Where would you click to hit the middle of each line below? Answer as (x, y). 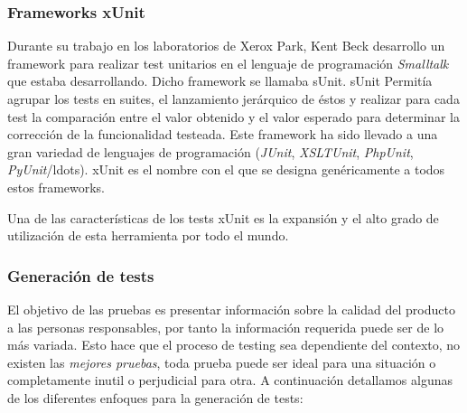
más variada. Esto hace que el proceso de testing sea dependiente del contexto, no (234, 345)
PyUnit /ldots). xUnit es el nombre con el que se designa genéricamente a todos (226, 169)
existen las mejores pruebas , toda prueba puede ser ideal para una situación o (222, 362)
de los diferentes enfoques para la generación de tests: (155, 397)
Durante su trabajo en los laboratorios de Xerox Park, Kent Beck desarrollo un (226, 46)
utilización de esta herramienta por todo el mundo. (148, 235)
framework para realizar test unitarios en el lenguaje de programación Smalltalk (228, 63)
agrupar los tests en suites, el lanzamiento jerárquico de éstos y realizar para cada (233, 99)
